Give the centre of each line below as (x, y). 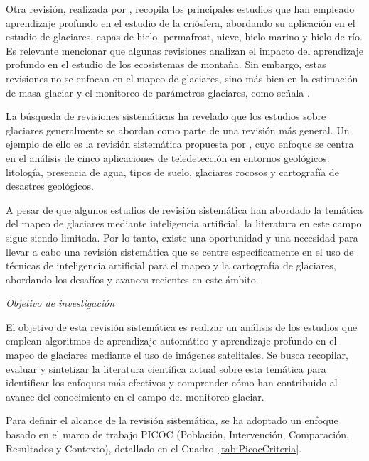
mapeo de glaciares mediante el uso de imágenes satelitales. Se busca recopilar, (177, 355)
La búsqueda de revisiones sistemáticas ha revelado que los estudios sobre (166, 116)
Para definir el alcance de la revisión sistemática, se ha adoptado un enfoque (172, 420)
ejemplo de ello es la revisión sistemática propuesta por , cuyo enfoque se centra (180, 144)
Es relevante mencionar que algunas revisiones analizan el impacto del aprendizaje (185, 50)
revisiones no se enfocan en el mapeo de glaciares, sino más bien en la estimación (182, 78)
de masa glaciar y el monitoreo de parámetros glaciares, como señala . (158, 92)
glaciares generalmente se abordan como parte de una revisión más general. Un (178, 130)
